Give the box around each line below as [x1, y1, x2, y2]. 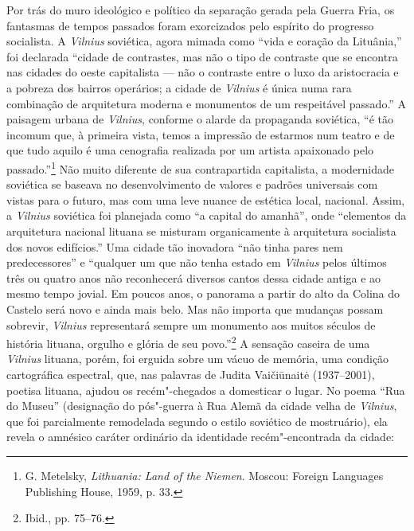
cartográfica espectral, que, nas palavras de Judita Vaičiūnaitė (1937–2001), [6, 365, 375, 382]
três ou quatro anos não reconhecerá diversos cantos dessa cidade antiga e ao [6, 269, 381, 286]
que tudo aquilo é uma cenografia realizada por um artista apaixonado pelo [6, 142, 374, 158]
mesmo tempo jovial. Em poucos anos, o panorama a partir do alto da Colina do [6, 285, 400, 302]
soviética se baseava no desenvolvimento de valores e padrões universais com [6, 176, 378, 193]
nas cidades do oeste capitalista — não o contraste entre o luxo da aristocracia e [6, 64, 399, 80]
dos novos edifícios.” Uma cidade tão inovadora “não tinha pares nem [6, 238, 343, 255]
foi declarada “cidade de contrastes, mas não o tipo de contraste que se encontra [6, 48, 398, 64]
